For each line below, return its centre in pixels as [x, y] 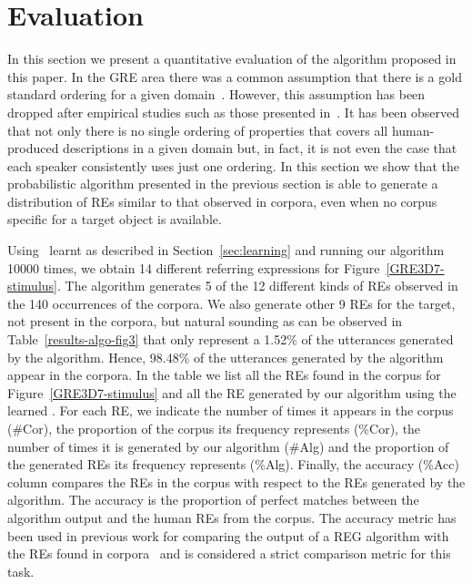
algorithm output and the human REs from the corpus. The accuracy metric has [232, 517]
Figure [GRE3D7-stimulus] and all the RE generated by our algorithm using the [232, 392]
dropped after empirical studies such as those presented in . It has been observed [234, 112]
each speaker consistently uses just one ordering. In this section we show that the [233, 165]
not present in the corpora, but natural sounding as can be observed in [205, 321]
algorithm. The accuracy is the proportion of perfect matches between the [213, 500]
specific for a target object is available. [115, 219]
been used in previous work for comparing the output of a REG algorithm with [228, 535]
